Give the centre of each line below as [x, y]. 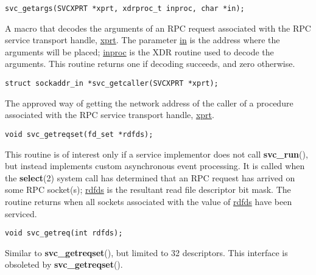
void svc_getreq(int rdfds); [64, 233]
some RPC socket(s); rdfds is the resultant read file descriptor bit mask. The [148, 190]
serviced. [21, 213]
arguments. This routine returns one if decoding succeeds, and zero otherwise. [150, 64]
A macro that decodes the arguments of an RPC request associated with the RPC [158, 28]
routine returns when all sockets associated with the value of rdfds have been [149, 201]
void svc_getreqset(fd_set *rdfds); [79, 134]
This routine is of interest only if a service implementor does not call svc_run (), [156, 154]
